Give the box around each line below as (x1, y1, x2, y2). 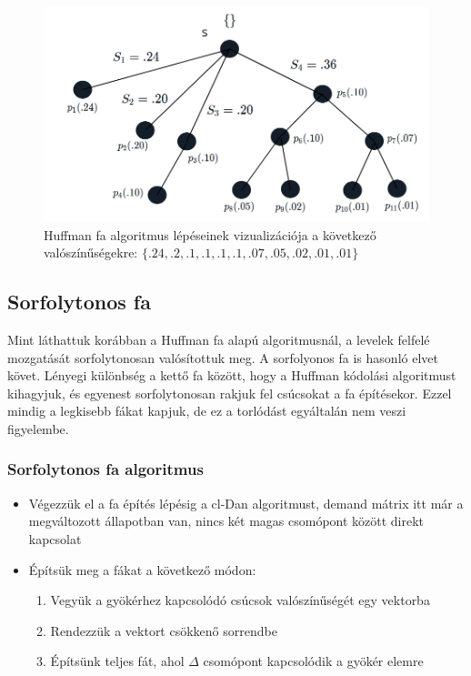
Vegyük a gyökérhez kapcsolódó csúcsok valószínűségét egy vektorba (50, 590, 430, 610)
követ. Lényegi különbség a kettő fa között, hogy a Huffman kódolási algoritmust (7, 366, 456, 385)
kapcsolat (28, 529, 82, 548)
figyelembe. (7, 419, 69, 438)
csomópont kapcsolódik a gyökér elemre (203, 651, 424, 671)
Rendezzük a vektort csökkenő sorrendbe (50, 621, 277, 640)
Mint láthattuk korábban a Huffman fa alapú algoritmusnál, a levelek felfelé (7, 330, 430, 348)
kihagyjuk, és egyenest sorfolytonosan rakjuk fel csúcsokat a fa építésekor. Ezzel (7, 383, 452, 402)
